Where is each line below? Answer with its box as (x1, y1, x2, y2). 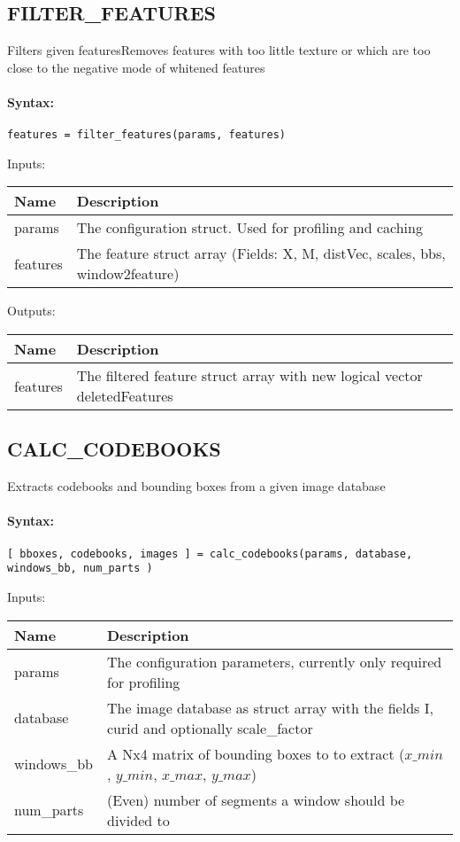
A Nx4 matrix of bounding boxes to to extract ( (107, 743, 405, 764)
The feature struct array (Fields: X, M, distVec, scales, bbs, (76, 243, 446, 264)
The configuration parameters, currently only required (107, 651, 442, 672)
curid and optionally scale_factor (107, 717, 313, 738)
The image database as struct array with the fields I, (107, 697, 433, 718)
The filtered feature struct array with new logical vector (76, 365, 423, 386)
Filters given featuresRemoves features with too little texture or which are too (7, 41, 431, 59)
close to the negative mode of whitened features (7, 58, 265, 76)
